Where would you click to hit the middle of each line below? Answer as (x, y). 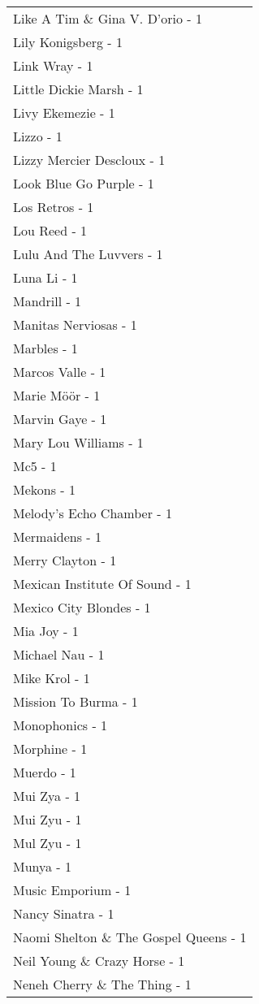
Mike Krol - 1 (52, 678)
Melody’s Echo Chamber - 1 (93, 513)
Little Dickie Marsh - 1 (78, 89)
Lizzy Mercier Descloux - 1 (89, 160)
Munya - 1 (43, 866)
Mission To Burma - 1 (76, 701)
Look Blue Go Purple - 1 (84, 183)
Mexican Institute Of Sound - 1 (102, 584)
